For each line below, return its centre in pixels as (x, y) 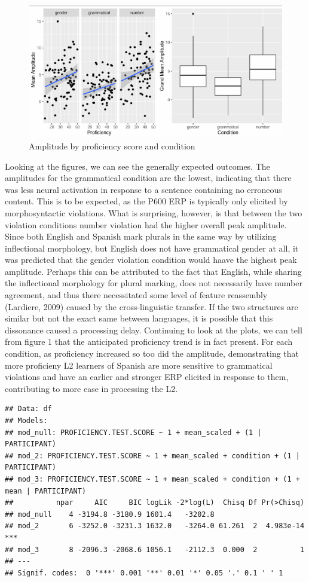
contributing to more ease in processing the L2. (91, 388)
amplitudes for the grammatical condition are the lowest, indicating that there (148, 178)
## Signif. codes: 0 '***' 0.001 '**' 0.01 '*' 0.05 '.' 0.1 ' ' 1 (144, 573)
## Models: (26, 421)
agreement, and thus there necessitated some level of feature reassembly (136, 295)
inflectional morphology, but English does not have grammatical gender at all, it (152, 248)
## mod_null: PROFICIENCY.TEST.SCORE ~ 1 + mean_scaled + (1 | (133, 432)
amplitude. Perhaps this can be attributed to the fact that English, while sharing (153, 271)
